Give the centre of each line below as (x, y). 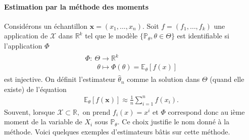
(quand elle (227, 79)
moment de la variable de (43, 122)
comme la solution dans (163, 79)
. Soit (151, 26)
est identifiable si (203, 36)
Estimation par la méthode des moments (76, 6)
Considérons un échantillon (46, 26)
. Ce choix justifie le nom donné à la (173, 122)
